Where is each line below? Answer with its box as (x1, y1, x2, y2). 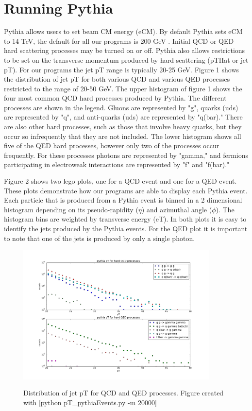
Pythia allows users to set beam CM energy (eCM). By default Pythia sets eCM (4, 26, 243, 36)
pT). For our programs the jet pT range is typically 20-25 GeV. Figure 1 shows (4, 64, 239, 74)
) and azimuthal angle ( (141, 204, 212, 214)
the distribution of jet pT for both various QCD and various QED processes (4, 74, 230, 84)
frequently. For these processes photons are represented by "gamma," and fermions (4, 150, 249, 160)
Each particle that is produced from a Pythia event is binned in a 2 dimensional (4, 195, 242, 205)
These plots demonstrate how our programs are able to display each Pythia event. (4, 185, 248, 195)
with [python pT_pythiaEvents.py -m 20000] (23, 397, 157, 407)
